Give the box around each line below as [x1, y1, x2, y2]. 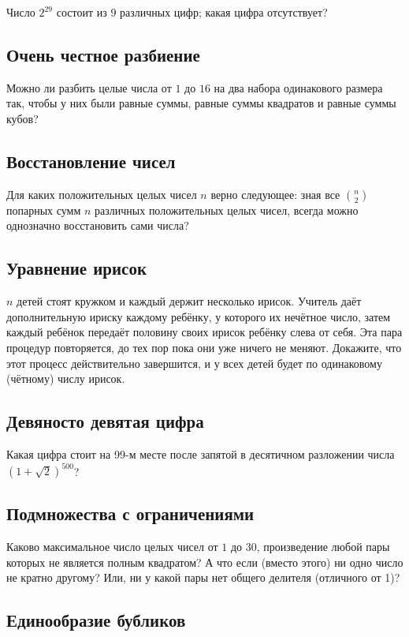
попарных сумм [6, 201, 81, 218]
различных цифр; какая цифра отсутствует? [120, 4, 328, 20]
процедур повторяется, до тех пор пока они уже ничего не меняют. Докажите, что [6, 339, 402, 355]
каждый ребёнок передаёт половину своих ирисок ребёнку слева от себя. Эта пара [6, 324, 403, 340]
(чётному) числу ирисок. [6, 370, 125, 387]
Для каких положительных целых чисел [6, 185, 197, 202]
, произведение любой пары [256, 538, 390, 555]
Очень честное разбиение [6, 42, 200, 66]
